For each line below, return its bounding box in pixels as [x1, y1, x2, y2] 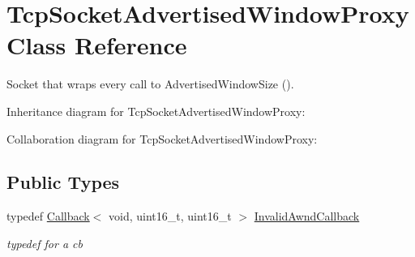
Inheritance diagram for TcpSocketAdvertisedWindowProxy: [6, 102, 306, 119]
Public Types [6, 169, 120, 195]
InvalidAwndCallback [254, 208, 360, 225]
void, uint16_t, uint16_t [109, 208, 232, 225]
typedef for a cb [6, 234, 83, 251]
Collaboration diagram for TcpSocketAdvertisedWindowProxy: [6, 130, 318, 147]
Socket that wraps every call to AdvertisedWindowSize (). [6, 75, 294, 92]
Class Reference [6, 28, 187, 62]
